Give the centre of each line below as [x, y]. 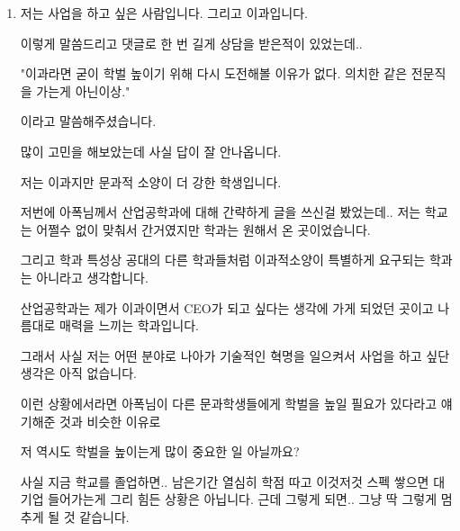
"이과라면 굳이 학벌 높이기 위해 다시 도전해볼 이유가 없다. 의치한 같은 [214, 73]
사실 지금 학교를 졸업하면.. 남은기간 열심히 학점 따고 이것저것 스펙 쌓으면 [225, 481]
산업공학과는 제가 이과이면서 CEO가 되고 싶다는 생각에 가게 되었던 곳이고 [227, 307]
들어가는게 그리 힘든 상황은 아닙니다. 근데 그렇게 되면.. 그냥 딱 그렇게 [243, 499]
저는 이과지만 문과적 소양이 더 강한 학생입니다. [151, 181]
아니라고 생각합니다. [92, 277]
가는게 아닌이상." [83, 90]
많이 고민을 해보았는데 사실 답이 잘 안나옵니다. [151, 151]
